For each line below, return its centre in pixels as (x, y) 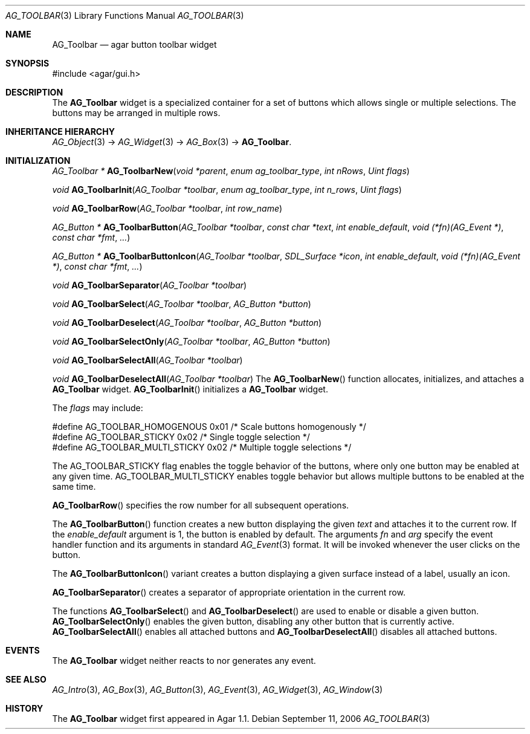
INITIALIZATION (38, 161)
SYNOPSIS (27, 63)
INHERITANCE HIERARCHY (60, 132)
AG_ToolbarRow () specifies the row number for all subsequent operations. (201, 505)
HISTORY (24, 708)
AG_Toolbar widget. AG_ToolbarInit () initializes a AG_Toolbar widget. (190, 389)
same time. (74, 486)
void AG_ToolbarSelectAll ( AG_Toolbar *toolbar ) (147, 360)
